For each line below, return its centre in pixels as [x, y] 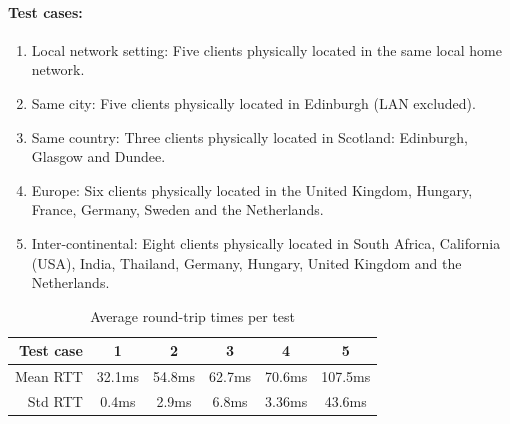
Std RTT [55, 401]
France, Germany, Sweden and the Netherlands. [177, 209]
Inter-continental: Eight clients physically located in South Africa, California [266, 242]
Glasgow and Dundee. [98, 156]
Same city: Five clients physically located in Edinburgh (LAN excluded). [253, 102]
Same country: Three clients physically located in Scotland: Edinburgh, [249, 136]
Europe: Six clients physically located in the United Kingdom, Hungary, [252, 189]
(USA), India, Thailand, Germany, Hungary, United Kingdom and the [246, 262]
